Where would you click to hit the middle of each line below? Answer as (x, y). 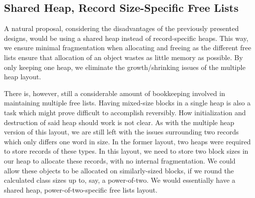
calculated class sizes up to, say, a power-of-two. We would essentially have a (120, 180)
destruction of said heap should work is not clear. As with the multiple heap (119, 122)
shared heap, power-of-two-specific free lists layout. (81, 189)
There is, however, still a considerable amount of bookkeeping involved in (115, 93)
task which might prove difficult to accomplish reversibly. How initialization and (125, 112)
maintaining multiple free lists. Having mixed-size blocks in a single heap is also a (127, 103)
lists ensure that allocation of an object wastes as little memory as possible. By (124, 57)
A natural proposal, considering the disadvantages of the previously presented (121, 28)
